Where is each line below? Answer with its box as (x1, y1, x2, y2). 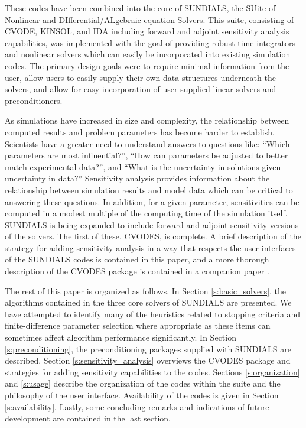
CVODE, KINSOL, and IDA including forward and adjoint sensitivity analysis (5, 25, 289, 37)
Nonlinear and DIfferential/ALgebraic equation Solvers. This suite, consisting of (5, 13, 294, 25)
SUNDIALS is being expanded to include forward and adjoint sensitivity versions (5, 218, 299, 231)
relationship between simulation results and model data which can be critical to (5, 183, 293, 196)
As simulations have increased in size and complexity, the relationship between (5, 114, 289, 127)
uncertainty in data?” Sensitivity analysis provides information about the (5, 172, 270, 184)
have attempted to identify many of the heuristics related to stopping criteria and (5, 307, 301, 320)
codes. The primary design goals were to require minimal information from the (5, 59, 289, 72)
